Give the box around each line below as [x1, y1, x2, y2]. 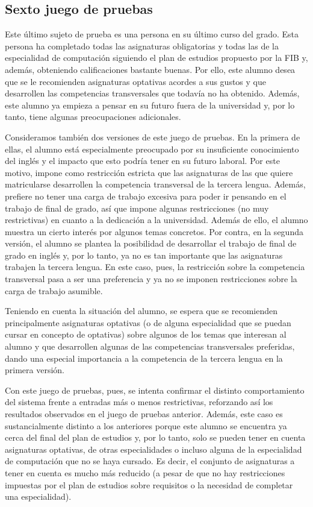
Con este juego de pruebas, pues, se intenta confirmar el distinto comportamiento [5, 383, 305, 396]
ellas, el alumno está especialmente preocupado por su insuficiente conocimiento [5, 142, 299, 155]
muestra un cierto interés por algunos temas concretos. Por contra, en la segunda [5, 225, 303, 238]
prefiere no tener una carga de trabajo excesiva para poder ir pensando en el [5, 189, 287, 202]
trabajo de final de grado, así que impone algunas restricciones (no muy [5, 201, 269, 214]
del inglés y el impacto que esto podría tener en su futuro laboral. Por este [5, 154, 280, 167]
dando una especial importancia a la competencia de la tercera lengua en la [5, 351, 283, 364]
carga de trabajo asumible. [5, 284, 103, 297]
